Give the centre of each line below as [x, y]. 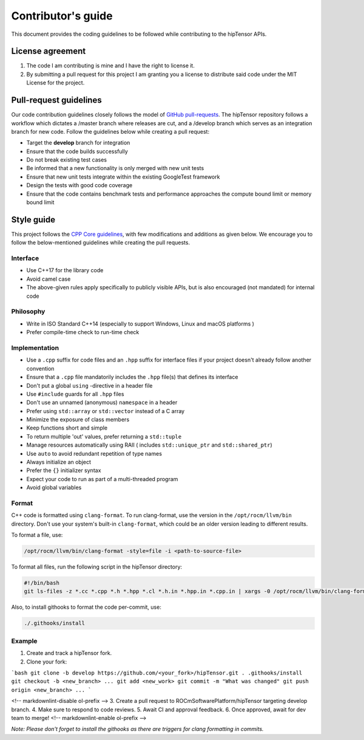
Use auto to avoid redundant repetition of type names [94, 453]
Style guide [33, 220]
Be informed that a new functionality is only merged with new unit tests [115, 168]
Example [24, 641]
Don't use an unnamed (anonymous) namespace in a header [102, 403]
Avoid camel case [49, 279]
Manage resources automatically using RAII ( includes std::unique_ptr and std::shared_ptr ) [149, 445]
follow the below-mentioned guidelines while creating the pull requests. [101, 242]
